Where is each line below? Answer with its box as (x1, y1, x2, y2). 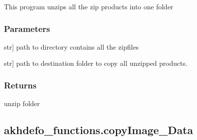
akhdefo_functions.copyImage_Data (4, 122, 193, 138)
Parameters (4, 22, 50, 34)
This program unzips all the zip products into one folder (4, 1, 173, 11)
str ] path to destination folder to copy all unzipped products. (4, 58, 188, 68)
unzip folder (4, 98, 40, 109)
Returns (4, 79, 37, 91)
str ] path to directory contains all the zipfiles (4, 41, 139, 52)
